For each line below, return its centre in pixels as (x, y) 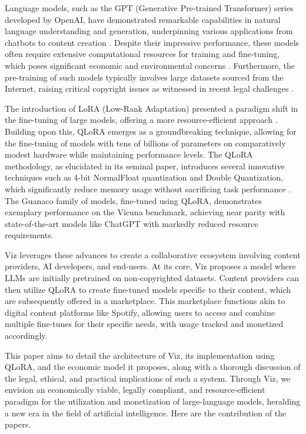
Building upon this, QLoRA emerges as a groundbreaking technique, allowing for (151, 131)
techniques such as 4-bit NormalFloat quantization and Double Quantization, (144, 177)
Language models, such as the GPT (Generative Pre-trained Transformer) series (149, 8)
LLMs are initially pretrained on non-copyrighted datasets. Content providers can (152, 278)
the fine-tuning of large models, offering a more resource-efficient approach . (141, 120)
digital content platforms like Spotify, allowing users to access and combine (140, 312)
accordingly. (26, 335)
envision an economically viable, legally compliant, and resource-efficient (135, 390)
